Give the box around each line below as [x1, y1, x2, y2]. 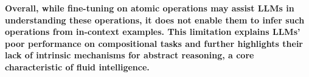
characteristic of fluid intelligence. [5, 60, 150, 73]
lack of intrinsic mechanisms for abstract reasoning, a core [5, 49, 254, 61]
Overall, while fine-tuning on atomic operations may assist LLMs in [5, 2, 294, 14]
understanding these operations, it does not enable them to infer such [5, 13, 305, 26]
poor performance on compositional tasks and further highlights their [5, 37, 303, 49]
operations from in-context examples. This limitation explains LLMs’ [5, 25, 300, 38]
